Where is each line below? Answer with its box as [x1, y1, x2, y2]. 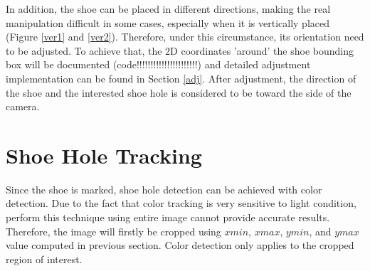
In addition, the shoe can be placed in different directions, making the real [6, 1, 331, 16]
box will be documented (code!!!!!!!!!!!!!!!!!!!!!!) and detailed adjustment [6, 57, 311, 72]
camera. [6, 99, 40, 114]
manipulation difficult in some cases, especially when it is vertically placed [6, 15, 330, 30]
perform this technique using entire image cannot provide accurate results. [6, 210, 330, 225]
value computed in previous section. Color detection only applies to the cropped [6, 238, 354, 253]
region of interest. [6, 251, 83, 266]
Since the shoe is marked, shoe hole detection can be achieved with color [6, 181, 322, 196]
